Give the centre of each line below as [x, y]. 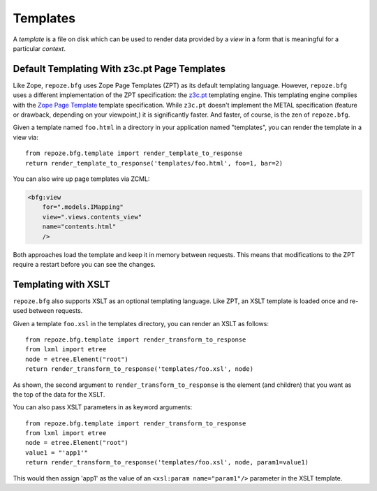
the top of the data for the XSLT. [59, 394]
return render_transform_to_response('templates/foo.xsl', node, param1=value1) [167, 462]
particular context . [39, 48]
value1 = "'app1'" [57, 453]
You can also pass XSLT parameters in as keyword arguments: [103, 407]
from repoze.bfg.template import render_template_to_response [134, 153]
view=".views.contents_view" [92, 217]
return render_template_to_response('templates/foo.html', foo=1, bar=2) [154, 163]
